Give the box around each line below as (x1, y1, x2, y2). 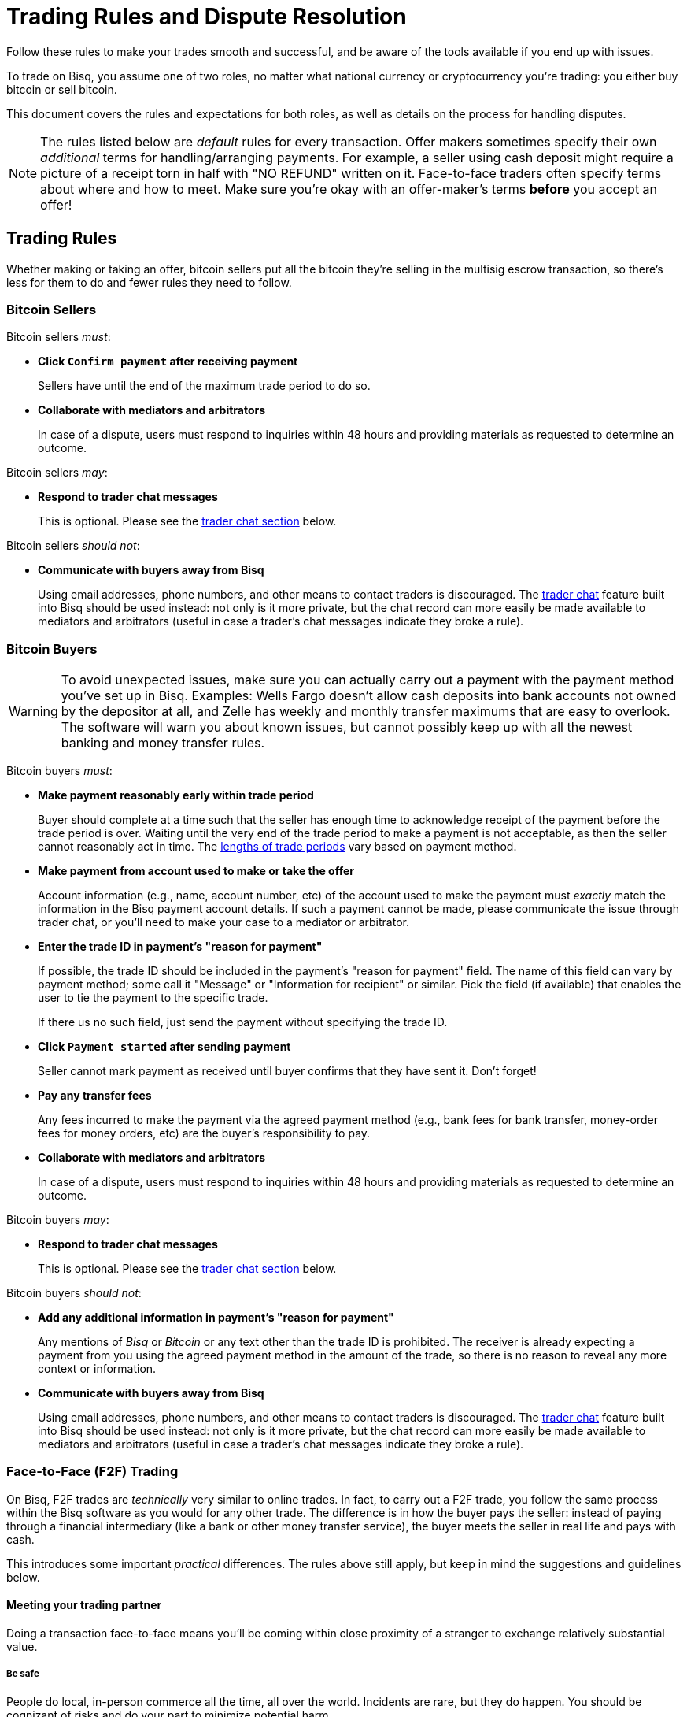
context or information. (38, 1362, 157, 1376)
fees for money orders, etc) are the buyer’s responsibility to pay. (38, 1126, 371, 1140)
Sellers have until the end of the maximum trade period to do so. (38, 379, 371, 393)
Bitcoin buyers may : (6, 1213, 109, 1227)
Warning (9, 703, 58, 720)
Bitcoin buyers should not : (6, 1286, 142, 1300)
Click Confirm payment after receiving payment (38, 354, 298, 369)
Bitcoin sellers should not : (6, 539, 140, 553)
